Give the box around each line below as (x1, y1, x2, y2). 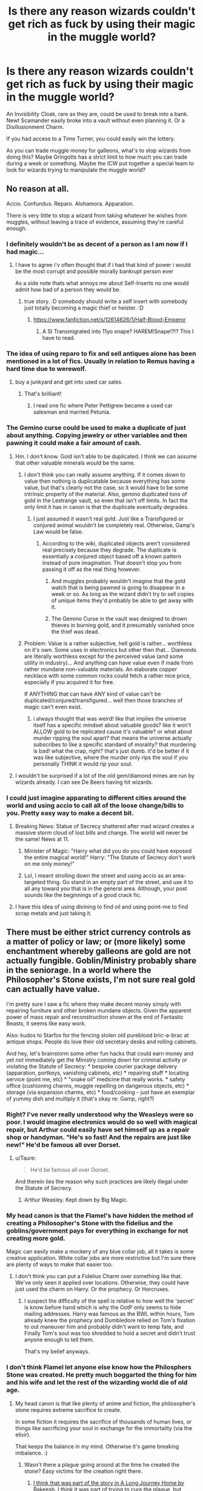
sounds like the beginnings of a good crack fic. (24, 891, 142, 898)
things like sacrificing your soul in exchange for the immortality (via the (15, 1424, 193, 1431)
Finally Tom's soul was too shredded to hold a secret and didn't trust (24, 1330, 196, 1337)
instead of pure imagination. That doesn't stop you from (42, 559, 182, 566)
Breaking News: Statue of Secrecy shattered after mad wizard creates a (15, 822, 195, 829)
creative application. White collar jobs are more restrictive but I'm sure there (6, 1254, 196, 1262)
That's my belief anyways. (24, 1348, 90, 1355)
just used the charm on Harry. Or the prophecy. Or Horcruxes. (15, 1285, 170, 1293)
